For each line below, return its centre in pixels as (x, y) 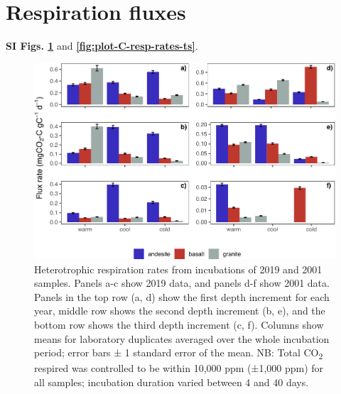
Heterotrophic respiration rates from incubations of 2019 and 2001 (178, 269)
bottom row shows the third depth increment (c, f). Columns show (179, 325)
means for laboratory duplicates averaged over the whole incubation (182, 338)
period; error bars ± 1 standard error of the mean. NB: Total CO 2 (179, 353)
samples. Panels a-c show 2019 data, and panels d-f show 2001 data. (182, 283)
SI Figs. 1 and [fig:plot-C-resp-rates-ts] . (102, 46)
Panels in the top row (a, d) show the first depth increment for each (182, 296)
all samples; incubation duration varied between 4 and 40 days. (172, 382)
